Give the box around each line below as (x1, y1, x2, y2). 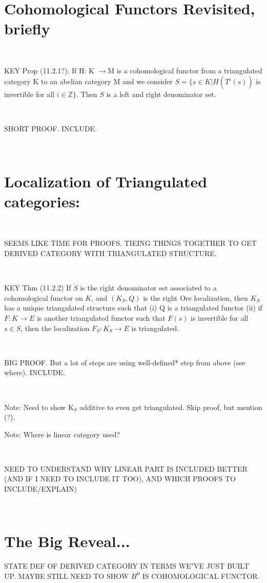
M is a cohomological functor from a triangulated (108, 65, 262, 75)
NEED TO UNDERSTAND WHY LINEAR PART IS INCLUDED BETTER (4, 463, 248, 474)
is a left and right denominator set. (106, 89, 216, 100)
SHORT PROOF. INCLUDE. (4, 123, 97, 134)
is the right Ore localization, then (143, 292, 248, 303)
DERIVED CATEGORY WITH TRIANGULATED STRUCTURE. (4, 247, 217, 258)
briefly (4, 17, 50, 38)
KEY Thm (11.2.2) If (4, 282, 71, 293)
